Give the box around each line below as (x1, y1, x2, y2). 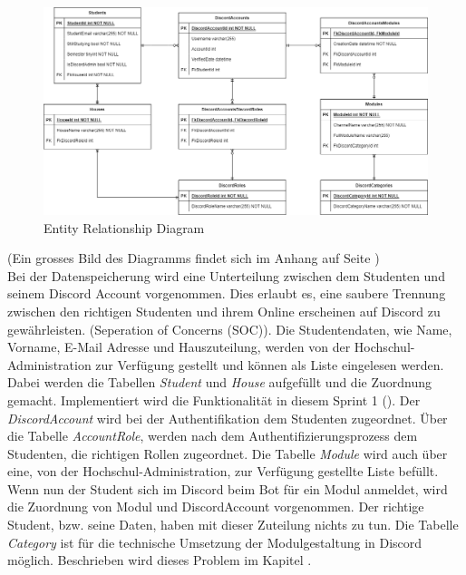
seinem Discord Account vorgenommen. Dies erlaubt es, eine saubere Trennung (7, 284, 446, 303)
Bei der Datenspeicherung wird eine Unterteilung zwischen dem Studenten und (7, 266, 445, 285)
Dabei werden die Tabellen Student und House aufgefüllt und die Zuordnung (7, 373, 432, 392)
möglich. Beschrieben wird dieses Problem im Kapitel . (7, 551, 312, 570)
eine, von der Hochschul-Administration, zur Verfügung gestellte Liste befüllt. (7, 462, 439, 481)
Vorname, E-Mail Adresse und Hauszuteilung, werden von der (7, 337, 351, 356)
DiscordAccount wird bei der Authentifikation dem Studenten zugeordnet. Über (7, 408, 448, 427)
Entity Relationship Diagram (44, 218, 205, 237)
